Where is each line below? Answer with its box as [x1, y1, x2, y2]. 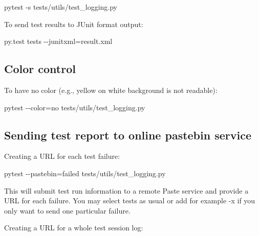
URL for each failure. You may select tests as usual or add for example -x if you [4, 195, 255, 206]
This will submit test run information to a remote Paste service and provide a [4, 185, 249, 196]
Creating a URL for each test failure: [4, 151, 120, 161]
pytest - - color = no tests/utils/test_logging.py [4, 102, 145, 112]
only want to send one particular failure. [4, 205, 131, 216]
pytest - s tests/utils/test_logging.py [4, 2, 117, 12]
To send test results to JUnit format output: [4, 18, 143, 29]
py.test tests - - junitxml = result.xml [4, 36, 113, 46]
